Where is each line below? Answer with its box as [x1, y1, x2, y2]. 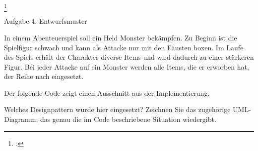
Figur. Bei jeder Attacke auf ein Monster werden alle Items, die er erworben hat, [4, 61, 249, 72]
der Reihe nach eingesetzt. [4, 71, 84, 81]
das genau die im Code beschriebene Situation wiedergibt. [40, 114, 216, 124]
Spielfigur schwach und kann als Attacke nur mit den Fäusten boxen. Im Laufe [4, 42, 244, 52]
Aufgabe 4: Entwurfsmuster [4, 16, 87, 26]
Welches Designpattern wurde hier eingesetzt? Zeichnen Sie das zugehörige [4, 104, 231, 114]
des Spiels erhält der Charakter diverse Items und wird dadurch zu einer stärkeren [4, 52, 254, 62]
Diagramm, [4, 114, 38, 124]
